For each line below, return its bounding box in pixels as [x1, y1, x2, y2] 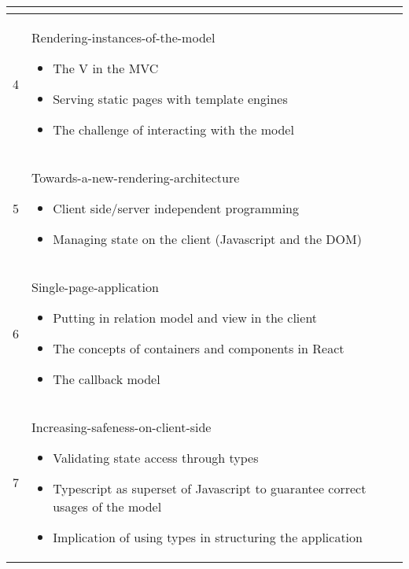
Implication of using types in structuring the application [53, 528, 363, 546]
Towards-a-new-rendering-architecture [31, 168, 240, 187]
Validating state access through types [53, 449, 259, 467]
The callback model [53, 370, 160, 388]
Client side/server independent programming [53, 199, 300, 217]
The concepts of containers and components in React [53, 339, 345, 357]
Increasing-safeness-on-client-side [31, 418, 212, 436]
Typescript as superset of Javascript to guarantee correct [53, 479, 367, 497]
